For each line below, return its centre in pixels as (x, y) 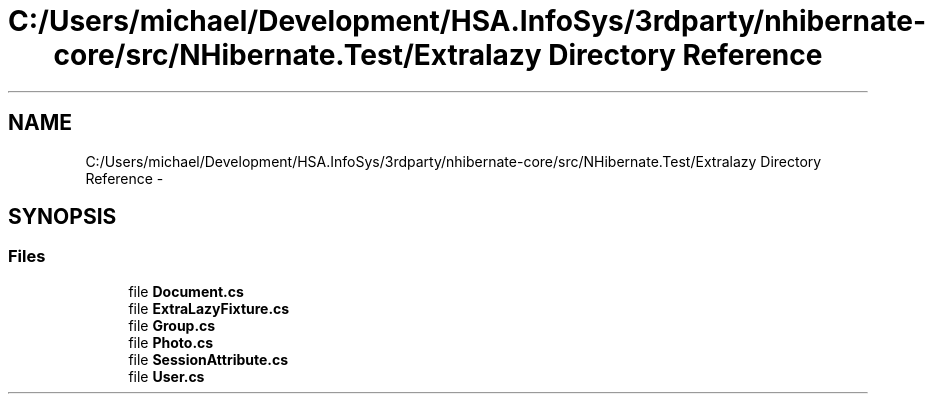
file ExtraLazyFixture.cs (209, 308)
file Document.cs (186, 291)
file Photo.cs (171, 342)
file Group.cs (172, 325)
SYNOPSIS (62, 217)
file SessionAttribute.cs (208, 359)
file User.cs (166, 376)
